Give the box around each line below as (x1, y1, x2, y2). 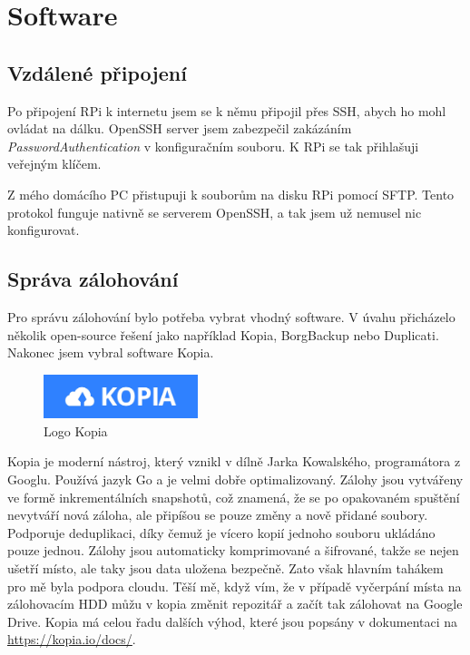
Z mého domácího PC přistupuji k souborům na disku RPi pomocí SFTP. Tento (7, 184, 455, 203)
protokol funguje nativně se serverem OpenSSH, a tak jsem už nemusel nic (7, 202, 422, 221)
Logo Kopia (44, 421, 108, 440)
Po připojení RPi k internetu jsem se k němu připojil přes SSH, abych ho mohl (7, 101, 446, 120)
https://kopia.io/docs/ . (7, 630, 136, 649)
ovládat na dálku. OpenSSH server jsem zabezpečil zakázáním (7, 119, 352, 138)
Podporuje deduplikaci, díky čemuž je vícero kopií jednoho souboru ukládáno (7, 523, 436, 542)
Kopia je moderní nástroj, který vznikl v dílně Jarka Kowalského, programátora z (7, 452, 461, 471)
